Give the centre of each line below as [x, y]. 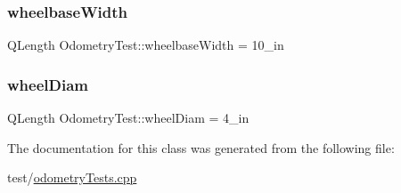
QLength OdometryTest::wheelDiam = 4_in [128, 118]
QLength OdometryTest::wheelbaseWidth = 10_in [146, 45]
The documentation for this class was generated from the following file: [201, 147]
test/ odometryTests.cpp [72, 177]
